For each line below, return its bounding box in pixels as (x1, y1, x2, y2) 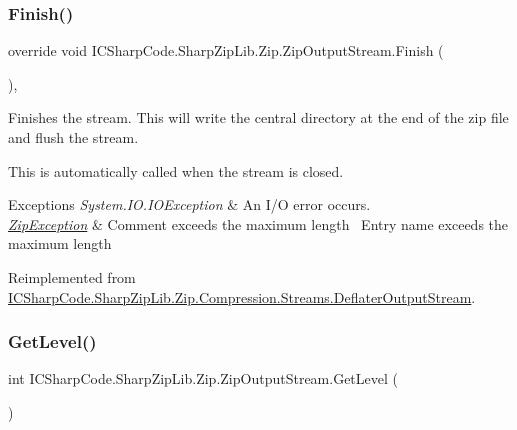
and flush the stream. (8, 127, 139, 147)
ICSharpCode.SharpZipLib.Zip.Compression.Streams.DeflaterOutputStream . (8, 286, 476, 307)
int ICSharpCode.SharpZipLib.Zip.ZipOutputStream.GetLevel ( (8, 368, 398, 389)
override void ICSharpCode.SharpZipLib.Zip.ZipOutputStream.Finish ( (8, 40, 444, 61)
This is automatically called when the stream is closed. (8, 160, 344, 181)
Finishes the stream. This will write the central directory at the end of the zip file (8, 107, 509, 128)
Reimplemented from (8, 266, 136, 287)
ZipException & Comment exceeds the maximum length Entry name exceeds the (8, 213, 509, 234)
